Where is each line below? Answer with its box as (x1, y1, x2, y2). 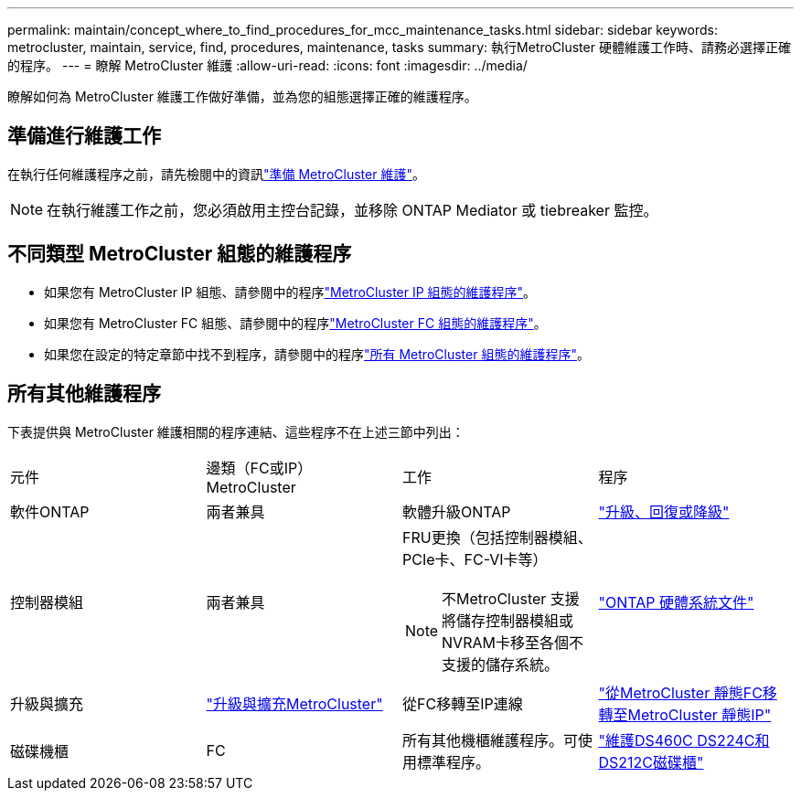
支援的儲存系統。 (442, 654, 560, 674)
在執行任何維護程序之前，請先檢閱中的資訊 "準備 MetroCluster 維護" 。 (7, 165, 425, 182)
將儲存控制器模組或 (442, 611, 574, 630)
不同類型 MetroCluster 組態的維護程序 (7, 242, 352, 266)
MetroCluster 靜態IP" (627, 705, 772, 724)
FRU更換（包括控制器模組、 (402, 527, 593, 547)
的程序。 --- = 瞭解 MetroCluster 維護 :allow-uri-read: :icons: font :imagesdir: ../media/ (7, 58, 528, 73)
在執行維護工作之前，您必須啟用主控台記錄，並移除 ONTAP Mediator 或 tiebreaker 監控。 (47, 200, 658, 219)
